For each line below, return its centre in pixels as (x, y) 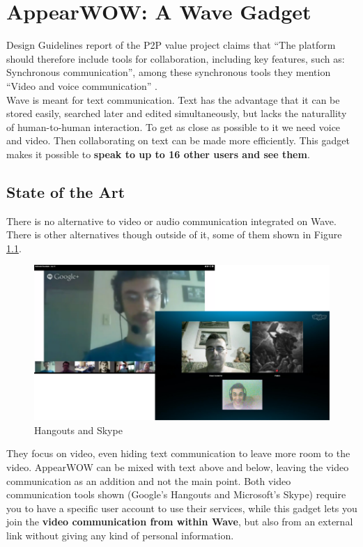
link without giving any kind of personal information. (120, 535)
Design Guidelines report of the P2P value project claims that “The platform (171, 45)
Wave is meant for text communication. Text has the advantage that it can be (173, 99)
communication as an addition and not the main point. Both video (149, 480)
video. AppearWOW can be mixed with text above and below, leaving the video (178, 467)
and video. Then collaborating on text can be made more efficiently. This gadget (178, 140)
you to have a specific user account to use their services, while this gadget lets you (182, 508)
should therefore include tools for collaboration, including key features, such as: (176, 58)
